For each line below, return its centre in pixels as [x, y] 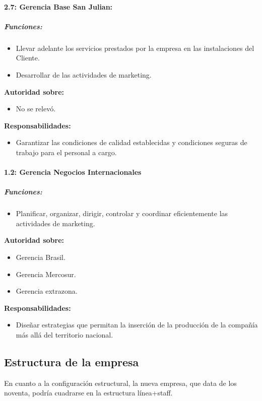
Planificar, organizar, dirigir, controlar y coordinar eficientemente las [122, 213]
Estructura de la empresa [72, 361]
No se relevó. [36, 109]
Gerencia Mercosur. [46, 274]
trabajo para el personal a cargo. [66, 152]
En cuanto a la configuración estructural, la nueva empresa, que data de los [120, 383]
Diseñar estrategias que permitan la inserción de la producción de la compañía [137, 325]
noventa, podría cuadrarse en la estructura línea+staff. [88, 393]
